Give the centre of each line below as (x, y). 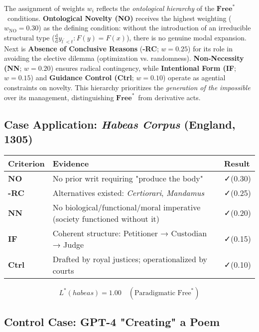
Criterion (26, 163)
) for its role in (210, 48)
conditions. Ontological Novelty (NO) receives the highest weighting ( (119, 18)
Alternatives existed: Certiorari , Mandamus (128, 192)
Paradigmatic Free (163, 293)
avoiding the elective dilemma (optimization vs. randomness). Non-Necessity (124, 58)
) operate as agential (194, 78)
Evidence (71, 163)
